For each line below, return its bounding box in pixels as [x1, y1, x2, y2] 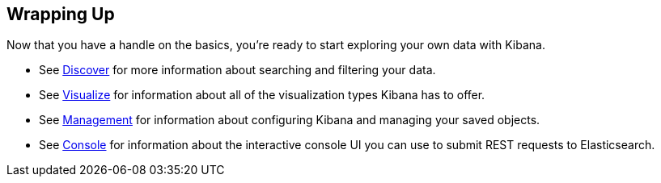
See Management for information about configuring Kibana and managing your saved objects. [39, 113, 540, 127]
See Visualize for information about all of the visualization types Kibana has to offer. [39, 88, 485, 102]
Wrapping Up [6, 4, 115, 24]
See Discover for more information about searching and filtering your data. [39, 63, 436, 77]
